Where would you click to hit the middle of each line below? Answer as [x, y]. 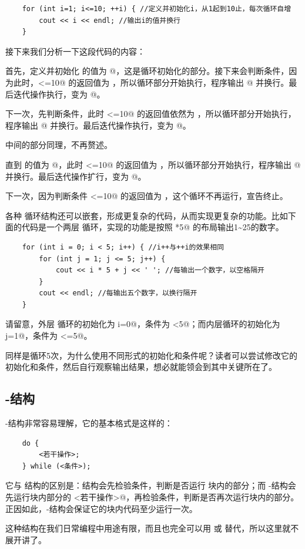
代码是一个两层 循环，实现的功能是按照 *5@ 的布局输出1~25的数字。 [152, 227]
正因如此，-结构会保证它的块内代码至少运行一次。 [101, 508]
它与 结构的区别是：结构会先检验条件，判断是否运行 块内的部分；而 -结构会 [151, 485]
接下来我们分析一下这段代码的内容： [75, 51]
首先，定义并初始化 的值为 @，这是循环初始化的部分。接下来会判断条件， [147, 71]
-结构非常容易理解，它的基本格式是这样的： [89, 423]
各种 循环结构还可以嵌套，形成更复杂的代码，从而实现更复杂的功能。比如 [147, 215]
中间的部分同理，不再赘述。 [59, 145]
